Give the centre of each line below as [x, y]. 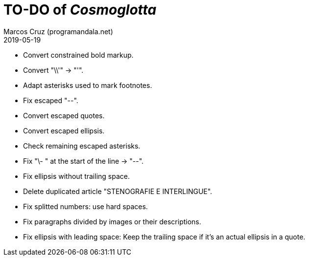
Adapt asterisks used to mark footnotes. [88, 85]
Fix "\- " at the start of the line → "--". [83, 161]
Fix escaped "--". [51, 100]
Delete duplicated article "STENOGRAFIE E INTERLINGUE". [118, 191]
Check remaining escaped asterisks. [82, 146]
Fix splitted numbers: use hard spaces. [85, 206]
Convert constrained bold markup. [78, 55]
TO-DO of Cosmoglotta [80, 10]
